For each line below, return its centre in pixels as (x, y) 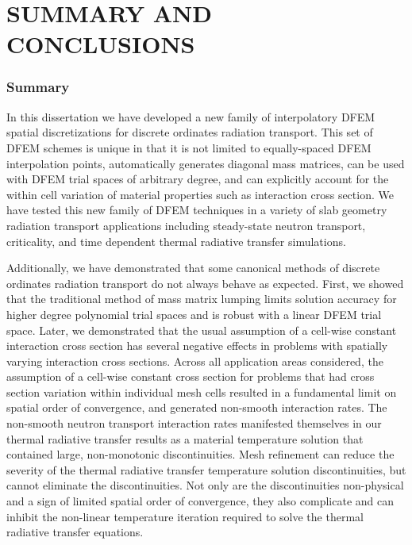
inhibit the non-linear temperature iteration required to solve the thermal (185, 516)
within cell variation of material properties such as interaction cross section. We (200, 194)
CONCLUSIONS (101, 44)
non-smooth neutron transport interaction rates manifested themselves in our (194, 423)
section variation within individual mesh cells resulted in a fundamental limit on (202, 391)
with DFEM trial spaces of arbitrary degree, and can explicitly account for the (198, 179)
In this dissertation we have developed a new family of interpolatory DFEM (191, 116)
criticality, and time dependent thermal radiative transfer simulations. (176, 241)
